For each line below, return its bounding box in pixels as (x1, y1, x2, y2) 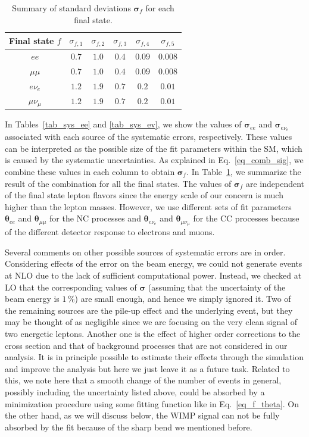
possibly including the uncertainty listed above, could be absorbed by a (5, 385, 265, 398)
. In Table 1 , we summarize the (186, 166, 301, 178)
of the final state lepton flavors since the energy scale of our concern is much (5, 189, 283, 201)
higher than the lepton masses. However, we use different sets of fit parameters (5, 200, 292, 213)
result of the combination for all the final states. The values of (5, 177, 232, 189)
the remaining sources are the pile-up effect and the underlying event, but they (5, 304, 293, 316)
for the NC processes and (49, 212, 141, 224)
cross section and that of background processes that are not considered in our (5, 339, 288, 351)
